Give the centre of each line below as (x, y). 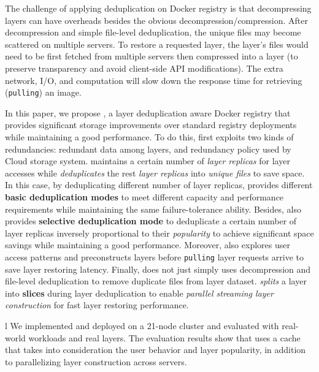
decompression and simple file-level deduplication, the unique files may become (153, 32)
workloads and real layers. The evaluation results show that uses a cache (164, 337)
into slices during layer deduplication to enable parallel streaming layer (139, 293)
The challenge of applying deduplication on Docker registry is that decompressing (158, 8)
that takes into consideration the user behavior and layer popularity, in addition (156, 350)
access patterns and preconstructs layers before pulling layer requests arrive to (154, 256)
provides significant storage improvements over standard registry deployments (151, 125)
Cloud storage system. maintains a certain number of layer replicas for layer (148, 161)
